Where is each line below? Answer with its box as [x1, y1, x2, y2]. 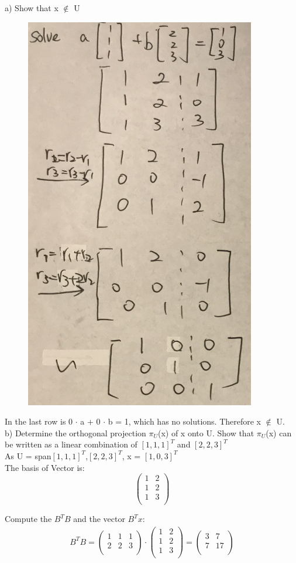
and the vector [73, 513, 125, 525]
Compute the [5, 513, 52, 525]
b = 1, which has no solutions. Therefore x [108, 415, 261, 428]
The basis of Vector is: [5, 461, 85, 473]
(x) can [266, 426, 292, 439]
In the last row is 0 [5, 415, 73, 428]
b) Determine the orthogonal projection [5, 426, 146, 439]
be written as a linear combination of [5, 438, 137, 450]
